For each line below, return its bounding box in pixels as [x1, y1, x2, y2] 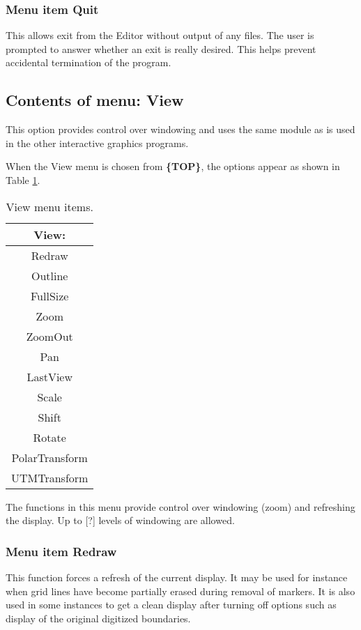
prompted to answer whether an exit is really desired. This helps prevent [6, 41, 316, 56]
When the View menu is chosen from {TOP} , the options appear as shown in [6, 159, 340, 174]
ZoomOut [26, 328, 73, 344]
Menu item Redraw [6, 542, 117, 560]
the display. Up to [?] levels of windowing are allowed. [6, 513, 235, 528]
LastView [26, 368, 73, 385]
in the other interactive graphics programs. [6, 135, 189, 150]
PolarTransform [11, 449, 88, 466]
